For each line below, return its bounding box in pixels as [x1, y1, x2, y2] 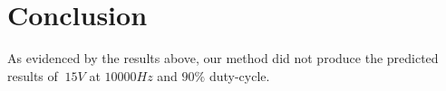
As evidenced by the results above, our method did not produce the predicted [7, 49, 439, 68]
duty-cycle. [208, 66, 270, 85]
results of [7, 66, 58, 85]
